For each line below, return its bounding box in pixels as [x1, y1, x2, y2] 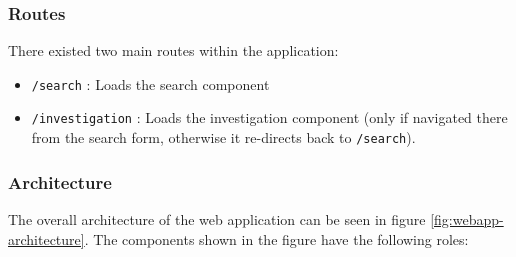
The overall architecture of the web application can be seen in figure [8, 209, 426, 229]
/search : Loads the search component [31, 73, 270, 94]
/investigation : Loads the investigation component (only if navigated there [31, 107, 508, 128]
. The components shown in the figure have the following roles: [84, 228, 469, 249]
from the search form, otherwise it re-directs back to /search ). [31, 127, 416, 148]
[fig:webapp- [430, 209, 504, 229]
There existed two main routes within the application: [8, 40, 339, 61]
